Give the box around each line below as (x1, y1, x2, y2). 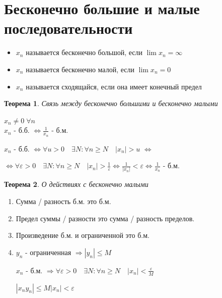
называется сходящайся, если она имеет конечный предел (26, 81, 202, 91)
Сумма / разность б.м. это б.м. (16, 196, 111, 207)
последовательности (4, 18, 133, 38)
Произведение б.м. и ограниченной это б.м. (16, 230, 150, 240)
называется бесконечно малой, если (26, 64, 134, 74)
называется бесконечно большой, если (26, 47, 142, 58)
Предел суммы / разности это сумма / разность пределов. (16, 213, 195, 223)
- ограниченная (25, 246, 71, 257)
